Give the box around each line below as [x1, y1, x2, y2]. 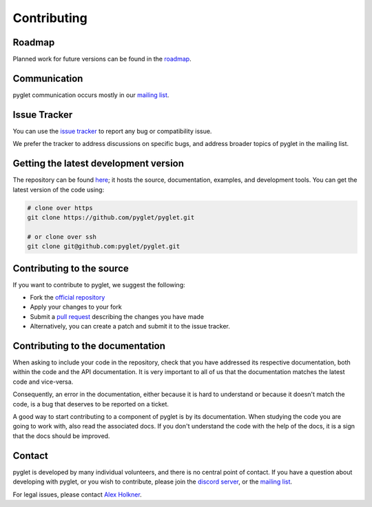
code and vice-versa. [12, 377, 74, 386]
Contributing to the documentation [12, 340, 165, 351]
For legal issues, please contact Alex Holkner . [12, 490, 143, 499]
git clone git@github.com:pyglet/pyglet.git [27, 242, 180, 251]
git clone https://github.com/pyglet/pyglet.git [27, 214, 195, 221]
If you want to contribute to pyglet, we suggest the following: [12, 280, 185, 289]
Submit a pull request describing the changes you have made [30, 312, 205, 320]
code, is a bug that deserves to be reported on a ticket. [12, 400, 169, 408]
